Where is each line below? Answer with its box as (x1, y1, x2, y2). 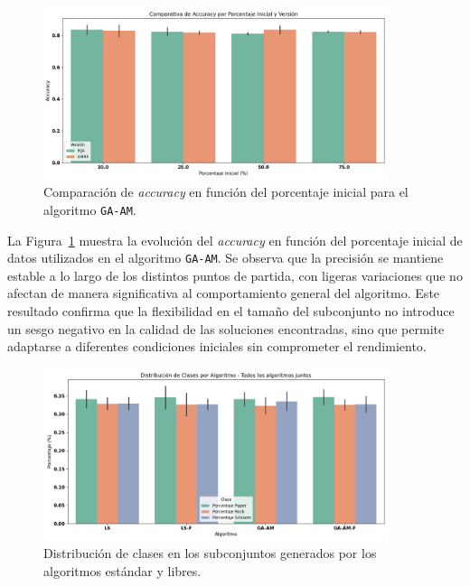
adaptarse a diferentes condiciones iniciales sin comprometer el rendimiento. (7, 337, 427, 356)
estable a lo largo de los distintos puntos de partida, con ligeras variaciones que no (7, 265, 463, 284)
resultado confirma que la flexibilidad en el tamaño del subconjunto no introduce (7, 302, 455, 321)
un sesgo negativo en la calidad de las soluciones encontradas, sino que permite (7, 319, 445, 338)
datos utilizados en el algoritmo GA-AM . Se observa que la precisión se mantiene (7, 248, 444, 267)
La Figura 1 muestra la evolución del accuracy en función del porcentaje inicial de (7, 230, 463, 249)
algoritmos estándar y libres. (43, 561, 202, 580)
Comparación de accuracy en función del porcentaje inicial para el (43, 182, 409, 201)
